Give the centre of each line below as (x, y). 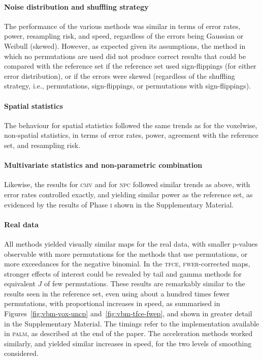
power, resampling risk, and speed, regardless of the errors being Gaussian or (124, 36)
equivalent (20, 283)
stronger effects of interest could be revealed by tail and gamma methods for (123, 273)
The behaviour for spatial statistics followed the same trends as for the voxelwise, (131, 125)
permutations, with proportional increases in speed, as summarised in (112, 303)
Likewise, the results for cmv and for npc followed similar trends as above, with (127, 184)
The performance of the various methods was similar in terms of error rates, (122, 26)
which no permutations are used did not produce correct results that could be (125, 56)
